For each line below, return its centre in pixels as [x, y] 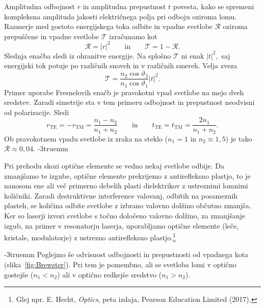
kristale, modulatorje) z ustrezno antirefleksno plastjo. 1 [90, 236]
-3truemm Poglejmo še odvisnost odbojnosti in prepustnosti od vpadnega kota [126, 254]
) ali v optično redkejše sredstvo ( [110, 274]
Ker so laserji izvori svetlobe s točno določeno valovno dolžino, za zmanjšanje [125, 216]
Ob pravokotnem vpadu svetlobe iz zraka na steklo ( [86, 138]
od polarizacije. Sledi [37, 112]
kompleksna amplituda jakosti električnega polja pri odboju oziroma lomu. [121, 16]
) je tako [239, 138]
